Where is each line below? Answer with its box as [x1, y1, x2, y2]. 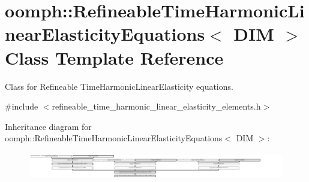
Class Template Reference [5, 45, 224, 69]
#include [5, 100, 38, 113]
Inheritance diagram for [5, 120, 92, 132]
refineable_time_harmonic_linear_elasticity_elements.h [52, 100, 261, 113]
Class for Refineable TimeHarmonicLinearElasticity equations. [5, 80, 233, 92]
